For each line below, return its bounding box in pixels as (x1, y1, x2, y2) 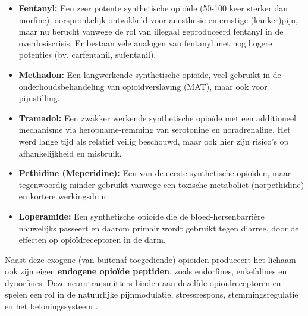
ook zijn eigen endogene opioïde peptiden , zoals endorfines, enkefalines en (5, 265, 287, 277)
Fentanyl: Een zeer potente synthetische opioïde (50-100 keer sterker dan (18, 2, 288, 14)
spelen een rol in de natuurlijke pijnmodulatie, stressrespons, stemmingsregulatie (5, 288, 298, 301)
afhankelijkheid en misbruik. (18, 146, 122, 159)
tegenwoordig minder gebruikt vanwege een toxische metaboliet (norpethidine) (18, 178, 304, 190)
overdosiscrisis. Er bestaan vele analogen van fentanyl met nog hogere (18, 36, 272, 49)
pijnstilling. (18, 92, 60, 104)
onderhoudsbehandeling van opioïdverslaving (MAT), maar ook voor (18, 80, 268, 92)
